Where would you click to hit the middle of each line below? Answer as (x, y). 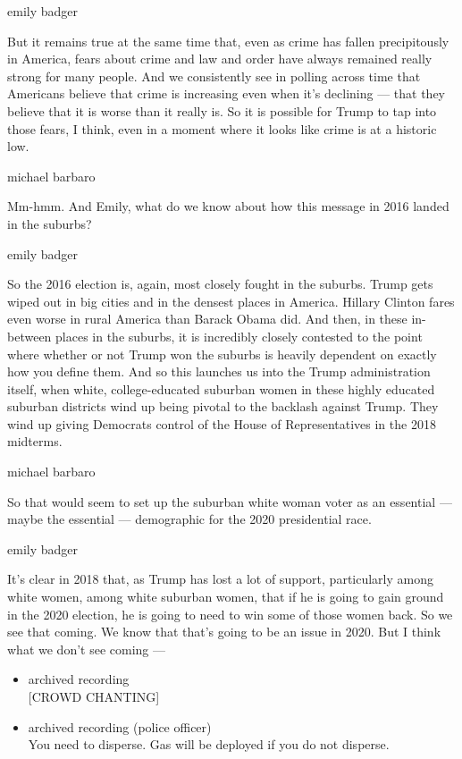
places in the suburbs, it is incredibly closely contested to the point (239, 336)
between (29, 336)
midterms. (35, 441)
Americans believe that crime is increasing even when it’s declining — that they (226, 93)
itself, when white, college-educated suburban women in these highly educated (221, 388)
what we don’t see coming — (86, 649)
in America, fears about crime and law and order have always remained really (220, 59)
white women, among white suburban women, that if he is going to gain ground (226, 597)
